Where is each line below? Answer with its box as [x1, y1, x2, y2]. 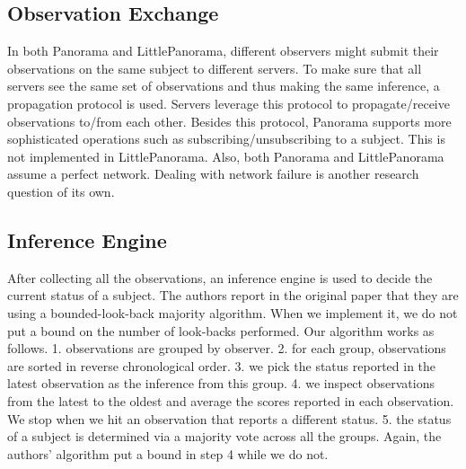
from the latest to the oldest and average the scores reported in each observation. [7, 391, 454, 410]
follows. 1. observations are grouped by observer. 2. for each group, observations [7, 339, 446, 358]
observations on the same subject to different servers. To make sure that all [7, 58, 422, 77]
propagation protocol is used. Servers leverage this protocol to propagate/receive [7, 93, 450, 112]
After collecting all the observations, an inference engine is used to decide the [7, 268, 433, 287]
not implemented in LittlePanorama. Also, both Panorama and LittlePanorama [7, 146, 444, 165]
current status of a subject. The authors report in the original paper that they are [7, 286, 459, 305]
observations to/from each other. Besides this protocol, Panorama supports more [7, 111, 452, 130]
